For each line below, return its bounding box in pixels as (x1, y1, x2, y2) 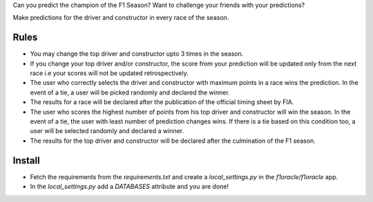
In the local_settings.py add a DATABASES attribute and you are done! (30, 183, 229, 191)
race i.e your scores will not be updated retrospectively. (30, 69, 189, 77)
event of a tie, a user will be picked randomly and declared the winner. (30, 88, 231, 97)
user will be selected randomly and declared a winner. (30, 127, 184, 135)
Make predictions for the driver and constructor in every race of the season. (12, 14, 229, 22)
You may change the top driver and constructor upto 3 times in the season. (30, 50, 244, 58)
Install (12, 154, 41, 166)
